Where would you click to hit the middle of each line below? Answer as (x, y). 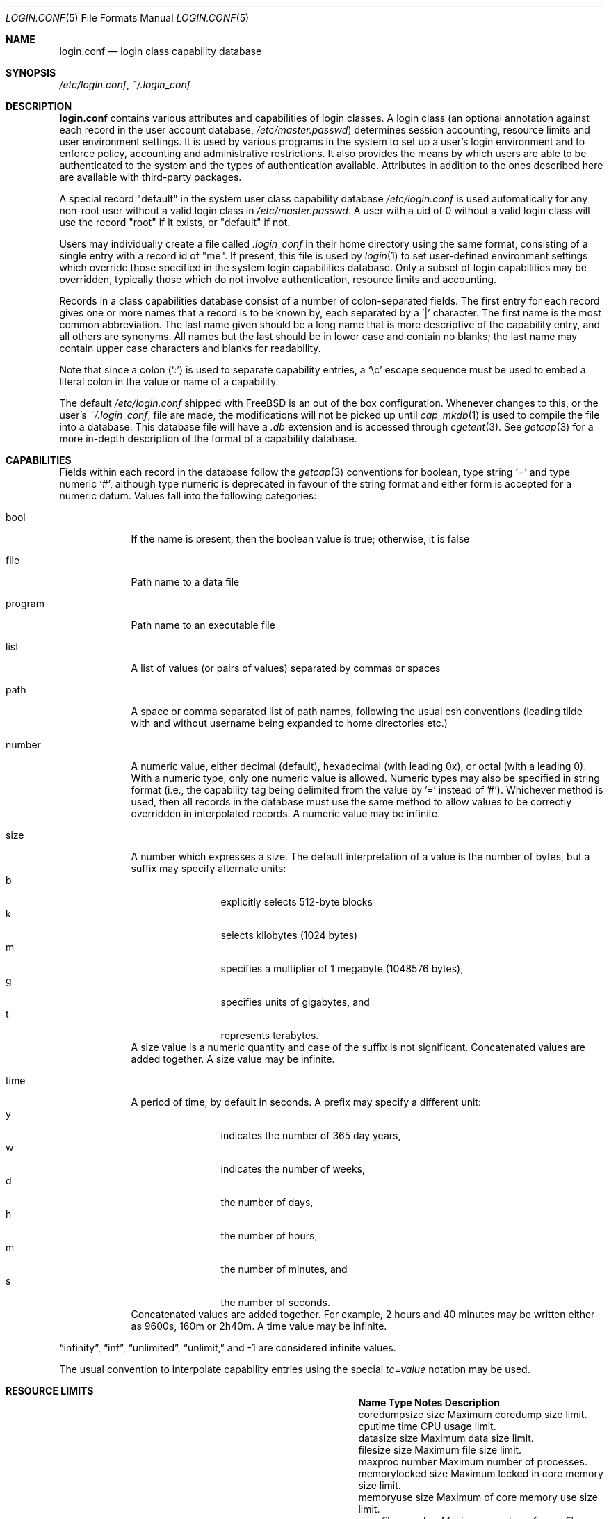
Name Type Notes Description (429, 1403)
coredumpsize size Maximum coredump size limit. (473, 1414)
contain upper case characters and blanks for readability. (190, 348)
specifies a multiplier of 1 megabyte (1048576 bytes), (342, 969)
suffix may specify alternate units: (209, 868)
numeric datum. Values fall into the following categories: (188, 496)
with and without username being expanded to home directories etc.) (289, 723)
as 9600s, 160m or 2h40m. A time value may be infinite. (259, 1326)
